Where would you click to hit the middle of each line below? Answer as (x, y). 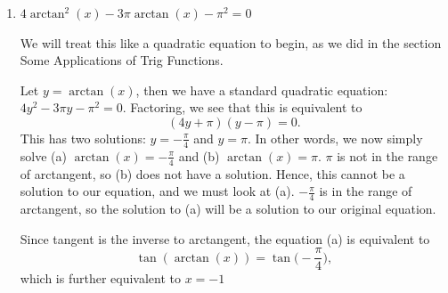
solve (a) (43, 155)
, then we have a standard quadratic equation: (262, 90)
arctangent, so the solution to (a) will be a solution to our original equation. (228, 209)
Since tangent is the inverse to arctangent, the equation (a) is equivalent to (225, 238)
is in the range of (366, 191)
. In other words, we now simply (335, 138)
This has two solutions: (83, 138)
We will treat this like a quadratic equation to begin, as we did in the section (231, 42)
